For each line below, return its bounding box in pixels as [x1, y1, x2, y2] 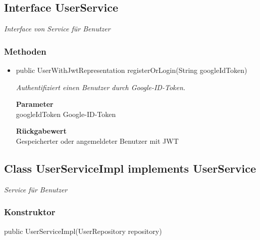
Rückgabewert [16, 126, 67, 136]
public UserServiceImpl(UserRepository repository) [4, 225, 162, 236]
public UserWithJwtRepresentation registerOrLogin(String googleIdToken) [16, 65, 247, 75]
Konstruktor [4, 206, 56, 218]
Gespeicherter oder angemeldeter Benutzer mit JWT [16, 135, 179, 146]
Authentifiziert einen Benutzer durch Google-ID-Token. [16, 82, 186, 92]
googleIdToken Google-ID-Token [16, 108, 116, 119]
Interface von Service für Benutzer [4, 23, 111, 34]
